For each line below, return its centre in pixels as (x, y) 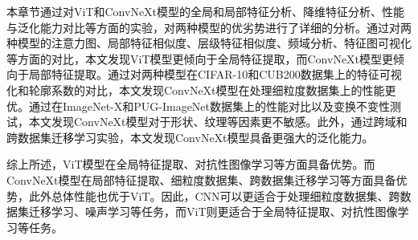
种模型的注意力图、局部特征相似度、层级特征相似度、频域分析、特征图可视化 (209, 43)
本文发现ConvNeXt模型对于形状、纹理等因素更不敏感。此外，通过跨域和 (218, 122)
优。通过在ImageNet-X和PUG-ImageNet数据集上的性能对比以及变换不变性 (199, 106)
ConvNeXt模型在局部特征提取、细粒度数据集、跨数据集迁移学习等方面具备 (201, 179)
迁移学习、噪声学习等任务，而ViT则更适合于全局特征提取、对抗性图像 (213, 212)
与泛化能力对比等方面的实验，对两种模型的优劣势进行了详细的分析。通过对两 (209, 27)
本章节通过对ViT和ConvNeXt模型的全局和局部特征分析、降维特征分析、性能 (206, 11)
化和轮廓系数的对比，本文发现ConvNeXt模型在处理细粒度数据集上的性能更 (201, 89)
